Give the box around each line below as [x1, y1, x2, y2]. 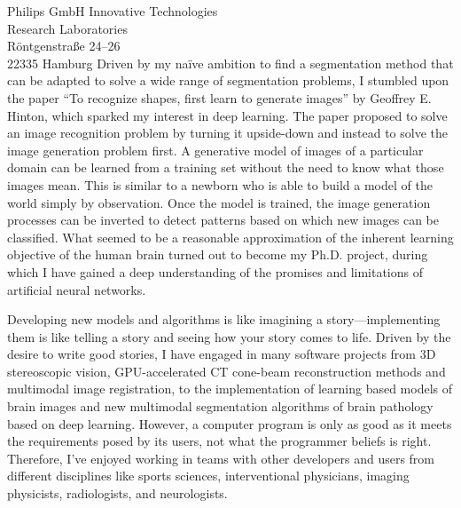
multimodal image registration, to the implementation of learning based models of [7, 379, 453, 398]
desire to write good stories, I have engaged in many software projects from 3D [7, 345, 436, 363]
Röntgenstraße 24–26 [7, 36, 121, 55]
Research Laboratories [7, 19, 128, 37]
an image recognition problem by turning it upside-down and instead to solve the [7, 123, 448, 142]
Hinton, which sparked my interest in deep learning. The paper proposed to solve [7, 106, 448, 124]
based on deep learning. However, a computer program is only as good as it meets [7, 414, 452, 433]
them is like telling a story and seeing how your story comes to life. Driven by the [7, 327, 451, 345]
